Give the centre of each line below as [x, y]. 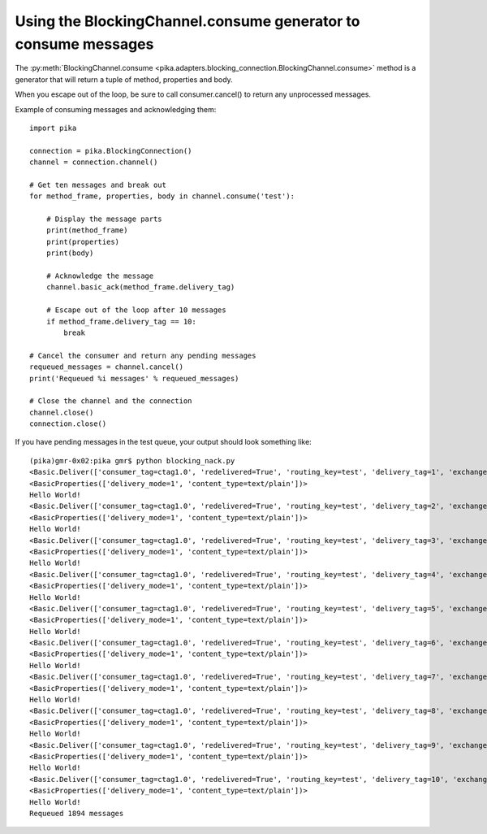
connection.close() [68, 424]
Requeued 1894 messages [77, 813]
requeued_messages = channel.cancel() [107, 367]
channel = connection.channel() [94, 162]
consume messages [84, 44]
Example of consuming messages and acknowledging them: [116, 109]
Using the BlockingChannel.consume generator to [187, 21]
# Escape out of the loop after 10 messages [136, 310]
